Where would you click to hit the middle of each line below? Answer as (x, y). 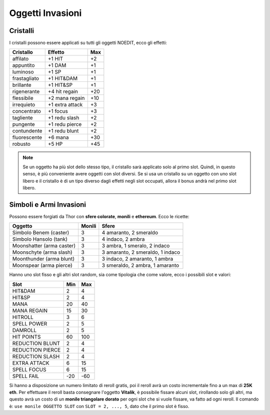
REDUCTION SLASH (36, 356)
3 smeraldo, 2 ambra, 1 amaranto (140, 266)
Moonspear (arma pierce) (42, 266)
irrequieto (24, 105)
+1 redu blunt (63, 131)
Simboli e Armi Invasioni (48, 205)
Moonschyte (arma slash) (42, 252)
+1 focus (58, 111)
